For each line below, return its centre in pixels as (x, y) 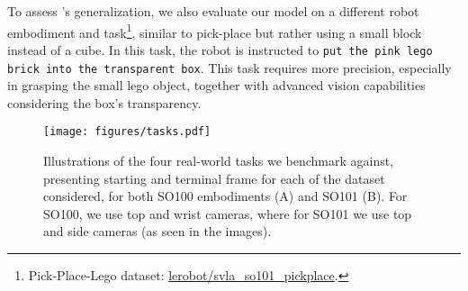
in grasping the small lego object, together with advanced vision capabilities (216, 85)
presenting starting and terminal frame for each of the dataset (214, 178)
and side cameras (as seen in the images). (157, 231)
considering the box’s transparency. (104, 102)
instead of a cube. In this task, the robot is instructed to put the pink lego (220, 49)
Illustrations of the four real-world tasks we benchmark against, (219, 160)
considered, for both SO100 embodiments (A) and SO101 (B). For (225, 196)
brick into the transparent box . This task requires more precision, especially (229, 67)
